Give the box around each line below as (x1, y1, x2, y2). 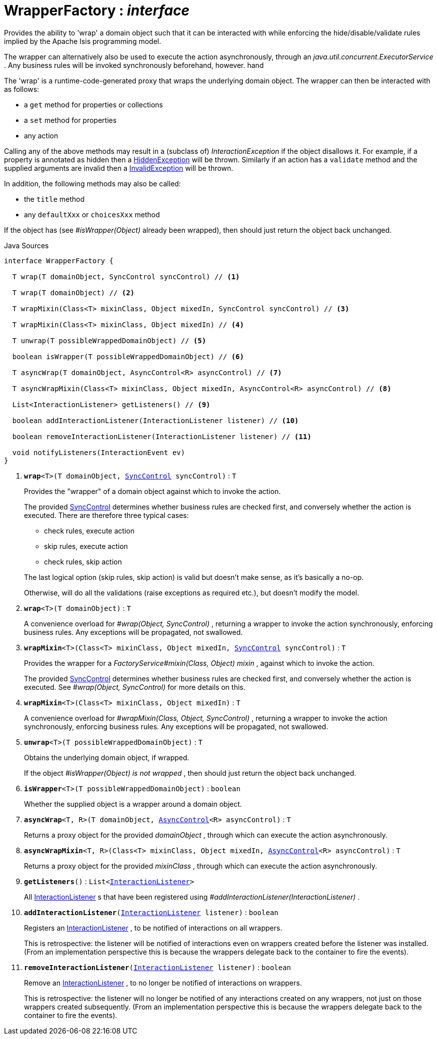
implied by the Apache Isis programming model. (4, 36, 161, 45)
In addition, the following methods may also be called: (4, 179, 181, 188)
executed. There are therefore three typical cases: (24, 511, 189, 519)
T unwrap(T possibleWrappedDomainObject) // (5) (12, 336, 206, 345)
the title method (24, 194, 85, 203)
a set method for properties (24, 115, 117, 124)
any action (24, 131, 58, 140)
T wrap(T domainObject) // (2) (12, 288, 135, 297)
